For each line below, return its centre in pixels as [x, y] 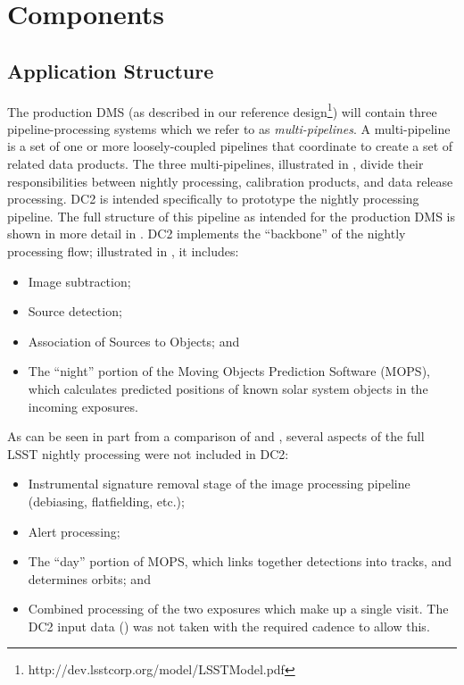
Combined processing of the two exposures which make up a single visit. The [238, 609]
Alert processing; [74, 531]
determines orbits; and [89, 578]
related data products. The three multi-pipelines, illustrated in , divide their [215, 164]
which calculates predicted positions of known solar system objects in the [228, 388]
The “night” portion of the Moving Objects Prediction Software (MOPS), [229, 371]
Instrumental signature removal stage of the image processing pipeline [219, 484]
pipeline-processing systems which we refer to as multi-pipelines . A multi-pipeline [229, 128]
